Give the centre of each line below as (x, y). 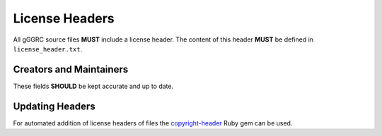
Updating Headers (54, 106)
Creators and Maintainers (71, 69)
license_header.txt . (48, 49)
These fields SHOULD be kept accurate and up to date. (93, 86)
